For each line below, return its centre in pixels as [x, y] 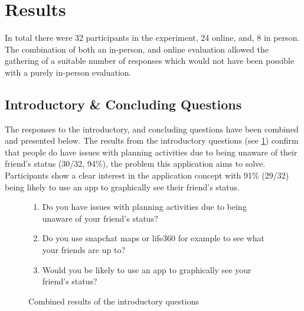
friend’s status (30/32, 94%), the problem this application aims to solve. [135, 163]
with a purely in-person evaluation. [68, 72]
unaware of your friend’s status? [100, 218]
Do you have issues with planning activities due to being [144, 207]
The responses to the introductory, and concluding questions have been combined [152, 129]
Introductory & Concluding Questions [123, 104]
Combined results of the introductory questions [114, 301]
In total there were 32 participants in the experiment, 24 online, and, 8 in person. [152, 38]
